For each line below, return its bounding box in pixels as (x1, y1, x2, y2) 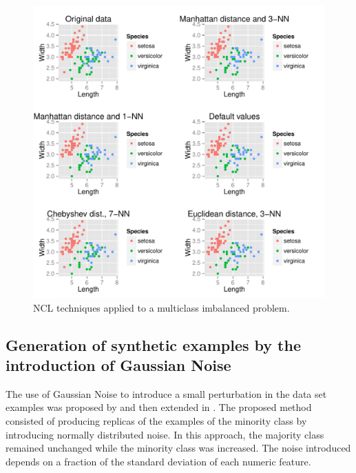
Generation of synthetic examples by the (6, 334, 301, 355)
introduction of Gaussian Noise (6, 354, 231, 375)
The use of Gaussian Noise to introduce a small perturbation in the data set (6, 386, 327, 401)
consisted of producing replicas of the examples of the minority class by (6, 413, 307, 427)
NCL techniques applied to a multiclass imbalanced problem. (33, 300, 290, 314)
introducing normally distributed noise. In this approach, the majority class (6, 427, 324, 441)
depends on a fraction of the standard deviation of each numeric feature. (6, 454, 311, 468)
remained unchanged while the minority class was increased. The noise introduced (6, 441, 351, 455)
